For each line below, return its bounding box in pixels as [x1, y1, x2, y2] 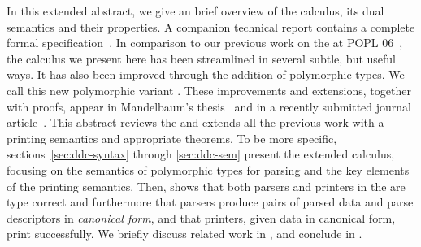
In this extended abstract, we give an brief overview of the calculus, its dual [7, 2, 384, 19]
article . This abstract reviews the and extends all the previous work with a [7, 114, 384, 131]
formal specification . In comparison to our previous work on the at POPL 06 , [7, 34, 403, 51]
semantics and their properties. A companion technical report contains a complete [7, 18, 415, 35]
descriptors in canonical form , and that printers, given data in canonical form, [7, 209, 396, 226]
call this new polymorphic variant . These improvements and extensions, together [7, 81, 411, 98]
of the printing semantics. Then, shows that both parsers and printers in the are [7, 177, 406, 194]
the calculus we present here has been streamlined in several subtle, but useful [7, 50, 396, 67]
